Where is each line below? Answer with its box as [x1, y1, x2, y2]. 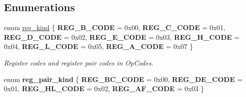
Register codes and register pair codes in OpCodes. [4, 57, 154, 67]
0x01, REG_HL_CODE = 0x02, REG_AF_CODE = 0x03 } [4, 83, 204, 94]
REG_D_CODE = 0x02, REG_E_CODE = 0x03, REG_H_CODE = [4, 32, 240, 42]
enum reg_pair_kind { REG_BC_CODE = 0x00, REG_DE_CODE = [4, 74, 243, 84]
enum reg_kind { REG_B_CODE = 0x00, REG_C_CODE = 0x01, [4, 22, 226, 32]
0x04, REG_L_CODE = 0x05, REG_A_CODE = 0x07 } [4, 41, 193, 51]
